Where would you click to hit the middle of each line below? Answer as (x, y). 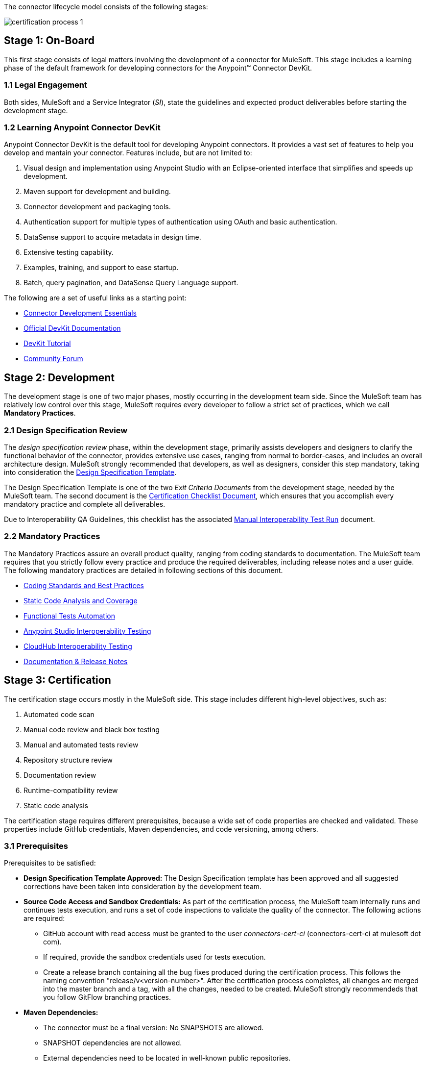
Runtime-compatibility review (71, 790)
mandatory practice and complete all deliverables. (85, 504)
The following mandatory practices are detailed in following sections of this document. (143, 570)
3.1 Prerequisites (36, 846)
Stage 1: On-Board (49, 41)
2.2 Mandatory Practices (52, 536)
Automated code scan (59, 714)
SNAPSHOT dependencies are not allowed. (113, 1043)
